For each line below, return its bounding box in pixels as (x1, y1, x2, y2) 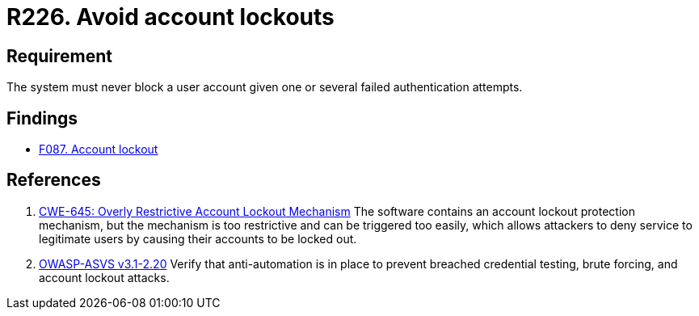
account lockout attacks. (39, 270, 170, 284)
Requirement (6, 45, 113, 66)
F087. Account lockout (39, 142, 158, 157)
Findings (6, 107, 78, 129)
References (6, 170, 101, 191)
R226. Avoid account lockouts (6, 3, 335, 31)
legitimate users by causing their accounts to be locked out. (39, 231, 357, 246)
